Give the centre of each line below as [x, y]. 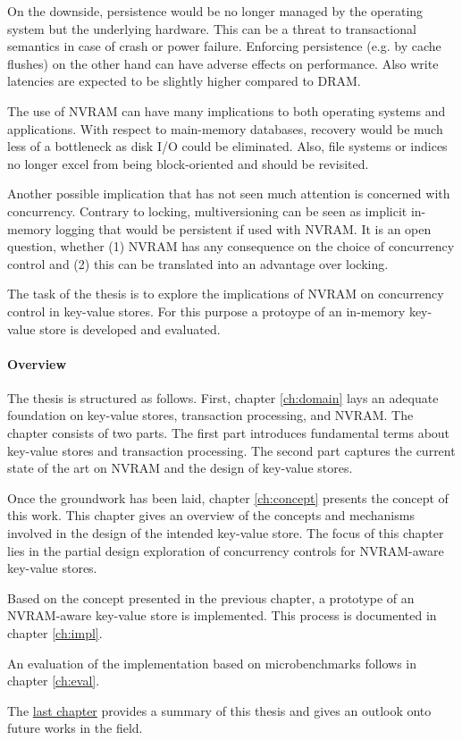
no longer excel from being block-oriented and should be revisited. [188, 163]
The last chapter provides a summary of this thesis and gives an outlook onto [219, 710]
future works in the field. [75, 728]
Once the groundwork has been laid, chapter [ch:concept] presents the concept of [228, 497]
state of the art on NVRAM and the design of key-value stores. [180, 468]
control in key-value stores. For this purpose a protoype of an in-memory [206, 311]
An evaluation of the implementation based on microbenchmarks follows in [212, 663]
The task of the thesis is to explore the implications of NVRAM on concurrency [226, 294]
